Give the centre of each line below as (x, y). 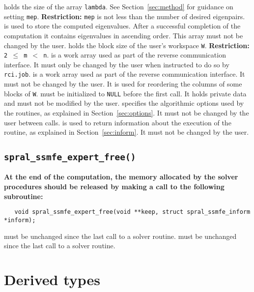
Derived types (52, 279)
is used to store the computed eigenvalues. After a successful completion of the (122, 26)
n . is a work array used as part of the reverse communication (135, 55)
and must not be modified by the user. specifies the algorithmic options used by (124, 103)
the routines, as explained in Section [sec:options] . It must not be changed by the (127, 112)
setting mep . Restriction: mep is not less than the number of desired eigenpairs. (125, 16)
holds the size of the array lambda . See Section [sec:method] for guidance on (119, 6)
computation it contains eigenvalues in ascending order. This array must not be (124, 35)
